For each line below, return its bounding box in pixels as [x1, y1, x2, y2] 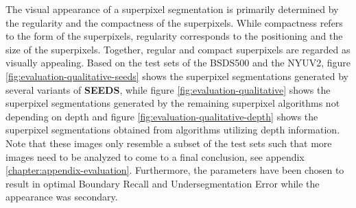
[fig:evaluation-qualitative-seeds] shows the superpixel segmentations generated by [5, 68, 348, 83]
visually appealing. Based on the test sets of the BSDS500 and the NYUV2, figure [5, 55, 351, 70]
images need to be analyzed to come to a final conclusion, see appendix [5, 149, 305, 164]
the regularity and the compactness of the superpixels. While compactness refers [5, 15, 343, 29]
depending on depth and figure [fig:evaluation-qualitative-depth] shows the [5, 109, 318, 123]
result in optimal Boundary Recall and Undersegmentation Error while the [5, 176, 320, 190]
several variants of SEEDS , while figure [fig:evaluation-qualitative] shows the [5, 82, 331, 96]
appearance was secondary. [5, 190, 118, 204]
